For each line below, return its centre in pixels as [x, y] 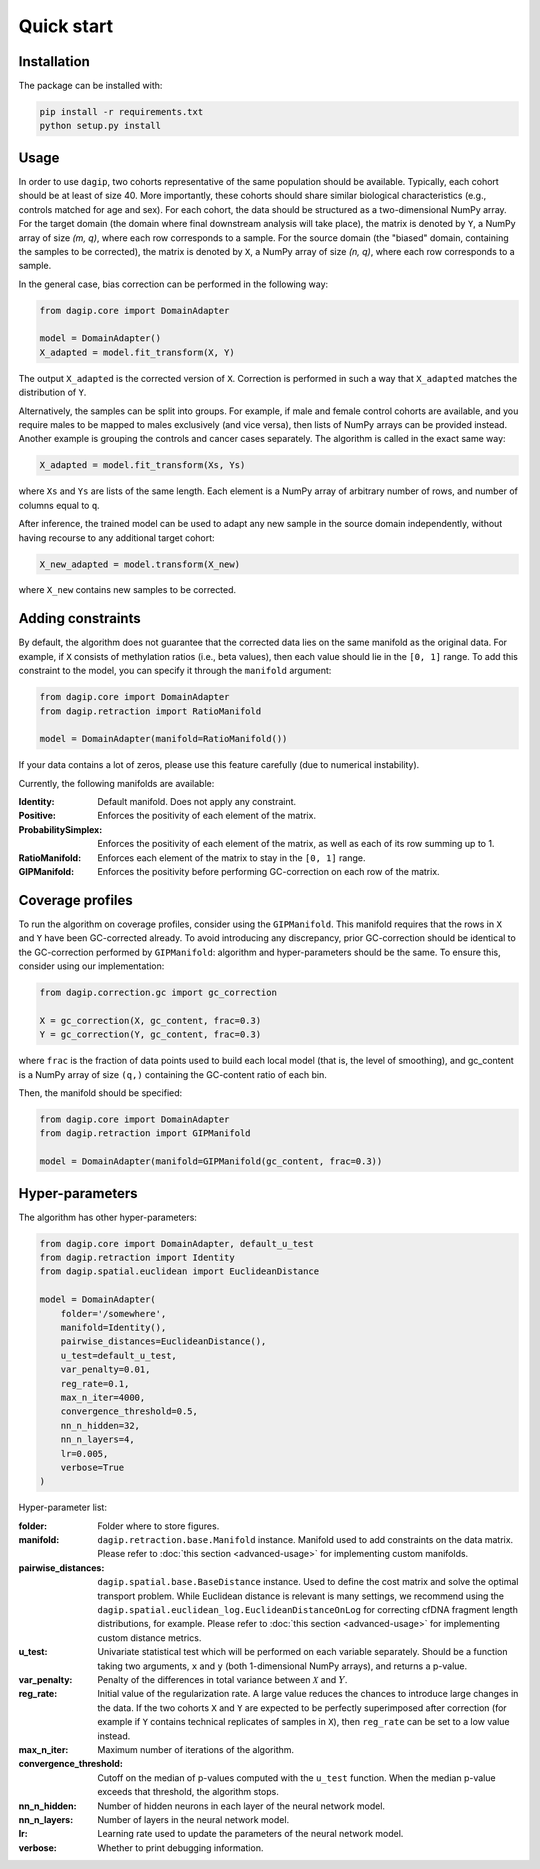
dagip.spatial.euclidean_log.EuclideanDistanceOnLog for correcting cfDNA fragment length [308, 1610]
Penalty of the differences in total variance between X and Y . [222, 1679]
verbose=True [92, 1467]
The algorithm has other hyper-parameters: [107, 1217]
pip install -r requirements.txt [121, 112]
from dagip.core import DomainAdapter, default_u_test [176, 1243]
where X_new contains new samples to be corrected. [127, 590]
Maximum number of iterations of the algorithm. [196, 1749]
